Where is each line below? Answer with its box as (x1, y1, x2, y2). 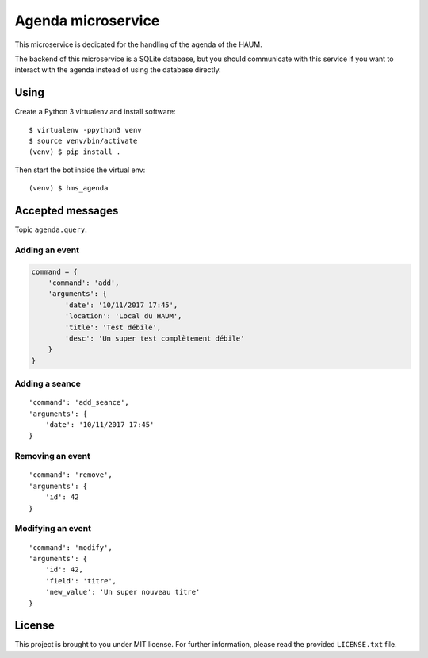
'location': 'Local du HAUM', (64, 312, 182, 321)
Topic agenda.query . (14, 225, 87, 234)
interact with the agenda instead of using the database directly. (14, 65, 221, 75)
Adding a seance (14, 378, 81, 389)
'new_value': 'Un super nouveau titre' (44, 587, 201, 597)
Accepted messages (14, 204, 119, 217)
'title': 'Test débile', (64, 322, 162, 332)
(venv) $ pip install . (29, 148, 121, 156)
